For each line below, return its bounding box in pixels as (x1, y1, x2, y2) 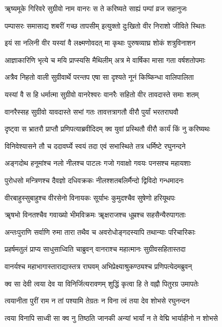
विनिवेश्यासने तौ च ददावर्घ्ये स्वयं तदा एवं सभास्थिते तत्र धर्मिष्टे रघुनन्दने (5, 140, 186, 151)
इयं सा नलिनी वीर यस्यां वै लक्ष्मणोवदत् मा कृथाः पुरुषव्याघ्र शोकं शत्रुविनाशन (5, 37, 196, 48)
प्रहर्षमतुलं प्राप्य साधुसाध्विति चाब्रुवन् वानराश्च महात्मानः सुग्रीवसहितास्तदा (5, 244, 186, 254)
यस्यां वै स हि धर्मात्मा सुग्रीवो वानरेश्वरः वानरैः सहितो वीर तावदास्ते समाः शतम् (5, 89, 199, 99)
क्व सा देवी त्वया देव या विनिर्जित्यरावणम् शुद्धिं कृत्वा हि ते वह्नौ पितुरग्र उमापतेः (5, 278, 199, 289)
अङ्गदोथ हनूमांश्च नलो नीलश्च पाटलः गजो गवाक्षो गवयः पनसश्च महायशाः (5, 158, 191, 168)
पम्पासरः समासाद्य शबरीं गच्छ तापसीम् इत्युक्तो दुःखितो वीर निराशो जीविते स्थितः (5, 20, 206, 31)
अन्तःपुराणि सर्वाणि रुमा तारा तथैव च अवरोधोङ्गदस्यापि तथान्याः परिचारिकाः (5, 226, 196, 237)
